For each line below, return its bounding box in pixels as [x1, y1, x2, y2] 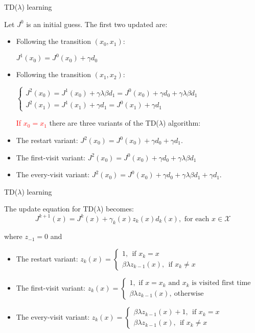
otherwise [174, 290, 204, 297]
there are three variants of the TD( [49, 117, 159, 128]
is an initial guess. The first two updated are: [26, 18, 168, 29]
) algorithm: [163, 117, 201, 128]
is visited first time [192, 279, 251, 287]
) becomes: [100, 203, 134, 214]
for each [184, 215, 210, 223]
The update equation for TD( [4, 203, 97, 214]
